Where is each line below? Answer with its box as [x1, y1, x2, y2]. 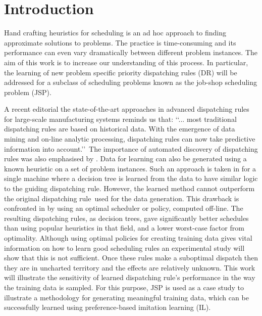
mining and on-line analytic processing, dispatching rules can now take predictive [4, 133, 255, 144]
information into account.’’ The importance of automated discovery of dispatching [4, 143, 258, 154]
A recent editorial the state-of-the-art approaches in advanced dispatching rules [4, 104, 249, 114]
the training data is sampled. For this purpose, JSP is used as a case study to [4, 282, 244, 292]
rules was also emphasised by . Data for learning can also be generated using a [4, 153, 247, 164]
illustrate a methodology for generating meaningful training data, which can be [4, 292, 249, 302]
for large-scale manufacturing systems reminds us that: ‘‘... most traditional [4, 113, 237, 124]
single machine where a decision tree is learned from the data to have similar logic [4, 173, 258, 184]
